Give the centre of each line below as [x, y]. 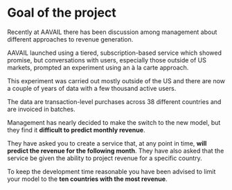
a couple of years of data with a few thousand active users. [92, 88]
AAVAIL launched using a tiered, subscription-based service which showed [115, 53]
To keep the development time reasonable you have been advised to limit [111, 171]
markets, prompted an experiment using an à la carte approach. [98, 67]
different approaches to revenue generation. [70, 39]
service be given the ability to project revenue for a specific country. [105, 158]
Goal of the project [62, 13]
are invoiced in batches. [41, 109]
